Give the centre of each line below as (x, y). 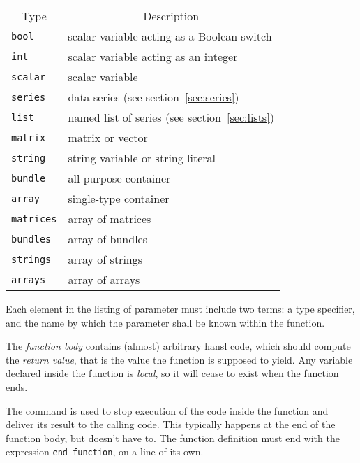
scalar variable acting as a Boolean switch (170, 36)
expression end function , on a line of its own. (105, 451)
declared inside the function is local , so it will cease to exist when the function (172, 373)
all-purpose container (119, 178)
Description (171, 16)
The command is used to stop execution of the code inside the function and (167, 410)
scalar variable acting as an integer (153, 56)
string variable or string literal (142, 158)
